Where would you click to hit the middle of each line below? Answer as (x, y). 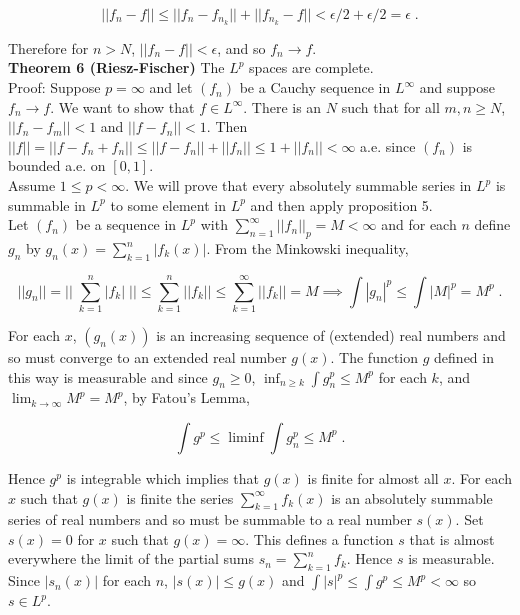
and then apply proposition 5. (341, 204)
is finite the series (180, 497)
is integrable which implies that (162, 477)
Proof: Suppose (54, 87)
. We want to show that (122, 106)
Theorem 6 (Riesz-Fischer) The (116, 67)
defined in (464, 356)
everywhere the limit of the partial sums (131, 558)
